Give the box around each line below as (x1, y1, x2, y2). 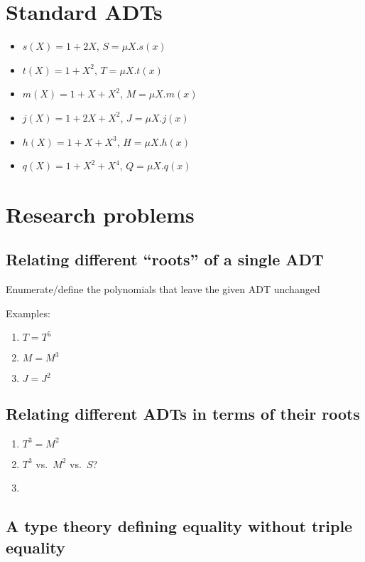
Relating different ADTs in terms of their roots (6, 402, 360, 424)
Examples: (6, 305, 50, 320)
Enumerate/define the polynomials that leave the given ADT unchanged (6, 282, 320, 297)
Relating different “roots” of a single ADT (6, 248, 324, 270)
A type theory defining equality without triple (6, 515, 353, 537)
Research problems (6, 199, 195, 228)
